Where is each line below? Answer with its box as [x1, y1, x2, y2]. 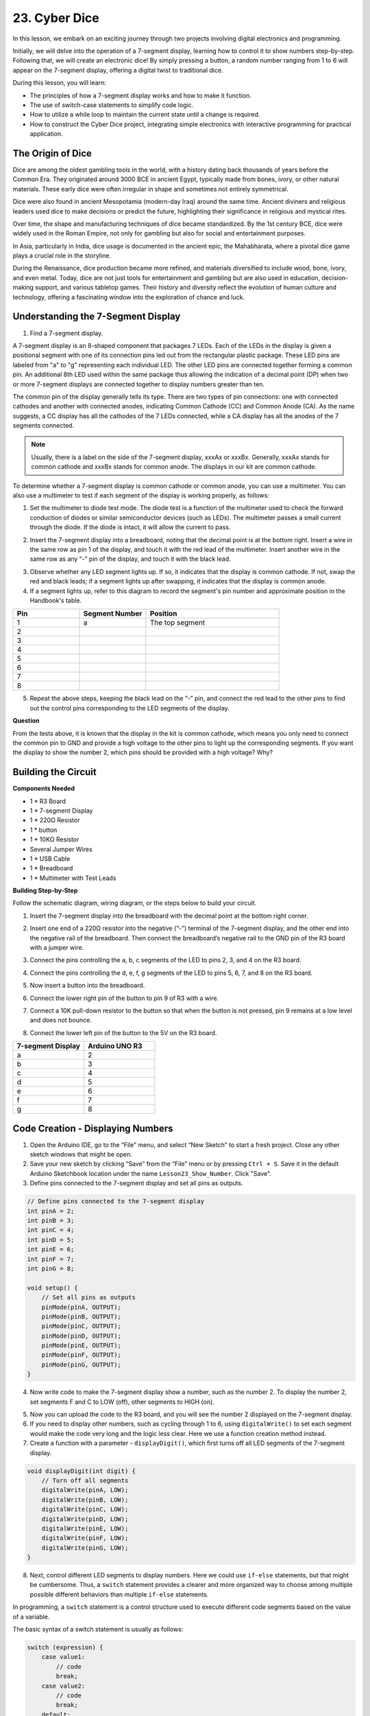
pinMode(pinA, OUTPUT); [41, 1303, 121, 1311]
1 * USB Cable [29, 855, 71, 863]
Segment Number [83, 609, 143, 618]
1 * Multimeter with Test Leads [29, 874, 116, 882]
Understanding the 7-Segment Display [12, 311, 181, 323]
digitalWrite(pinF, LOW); [41, 1534, 129, 1542]
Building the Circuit [12, 766, 97, 778]
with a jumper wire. [29, 944, 84, 952]
